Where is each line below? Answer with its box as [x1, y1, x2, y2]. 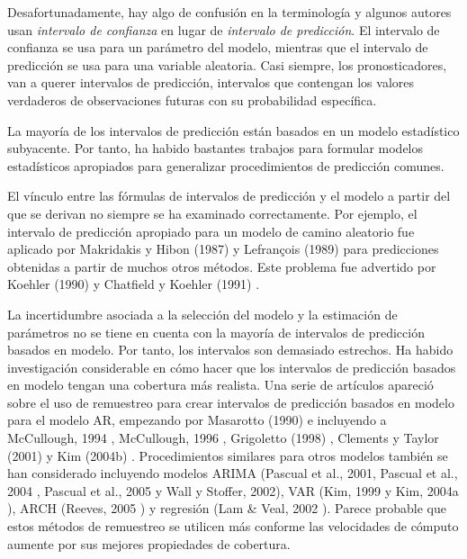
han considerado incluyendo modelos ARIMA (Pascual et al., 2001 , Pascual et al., [7, 464, 458, 482]
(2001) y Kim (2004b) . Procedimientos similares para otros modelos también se [7, 446, 448, 464]
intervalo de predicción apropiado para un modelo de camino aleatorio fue [7, 221, 415, 240]
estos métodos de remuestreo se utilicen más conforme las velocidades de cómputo [7, 517, 459, 536]
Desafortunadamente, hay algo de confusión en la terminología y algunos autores [7, 3, 452, 21]
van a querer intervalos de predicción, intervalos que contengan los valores [7, 73, 415, 92]
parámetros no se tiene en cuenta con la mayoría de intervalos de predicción [7, 322, 425, 341]
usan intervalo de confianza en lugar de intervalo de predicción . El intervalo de [7, 20, 440, 39]
